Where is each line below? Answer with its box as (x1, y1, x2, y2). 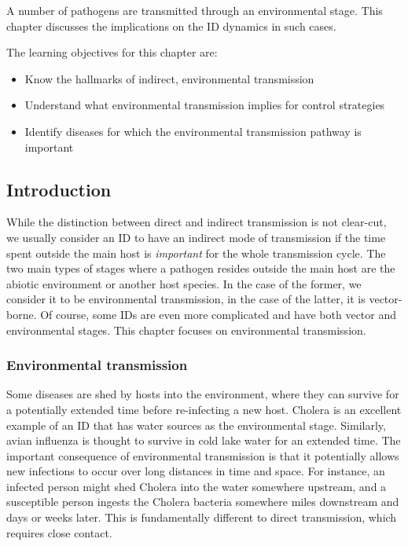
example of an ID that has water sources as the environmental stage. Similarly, (6, 416, 386, 433)
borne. (6, 306, 37, 322)
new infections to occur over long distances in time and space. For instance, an (6, 463, 385, 479)
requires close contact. (6, 524, 112, 541)
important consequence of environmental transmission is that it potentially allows (6, 447, 399, 464)
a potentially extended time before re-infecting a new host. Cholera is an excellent (6, 401, 402, 417)
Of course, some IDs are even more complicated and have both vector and (40, 306, 397, 322)
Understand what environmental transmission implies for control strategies (24, 97, 385, 113)
